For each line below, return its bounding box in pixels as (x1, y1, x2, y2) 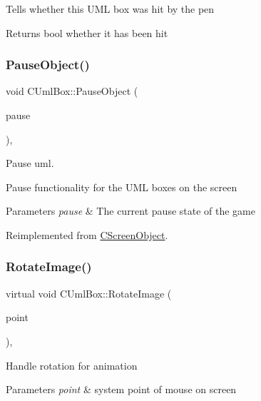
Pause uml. (6, 156, 54, 171)
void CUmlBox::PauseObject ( (6, 83, 138, 98)
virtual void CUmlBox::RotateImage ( (6, 285, 172, 300)
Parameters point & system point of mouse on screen (6, 382, 237, 397)
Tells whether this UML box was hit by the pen (6, 1, 215, 16)
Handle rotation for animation (6, 357, 138, 372)
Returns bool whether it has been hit (6, 25, 168, 40)
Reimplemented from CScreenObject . (6, 227, 168, 242)
